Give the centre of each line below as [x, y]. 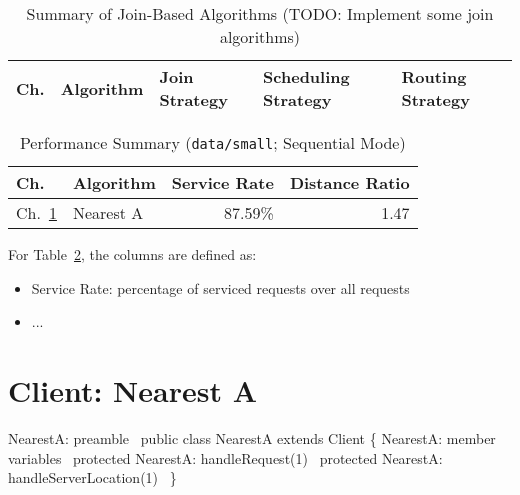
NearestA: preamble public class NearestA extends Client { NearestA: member [252, 437]
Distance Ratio [349, 182]
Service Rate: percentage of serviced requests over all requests [220, 287]
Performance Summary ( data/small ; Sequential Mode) [212, 142]
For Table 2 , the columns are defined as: [132, 254]
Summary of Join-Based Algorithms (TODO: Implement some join [260, 13]
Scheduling [306, 76]
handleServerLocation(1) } [92, 477]
